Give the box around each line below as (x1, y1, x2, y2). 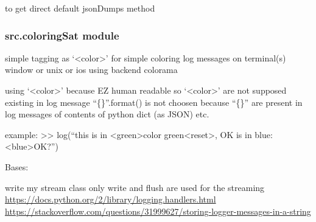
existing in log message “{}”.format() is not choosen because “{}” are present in (5, 95, 303, 108)
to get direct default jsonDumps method (5, 2, 155, 14)
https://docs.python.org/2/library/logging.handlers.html (5, 193, 216, 206)
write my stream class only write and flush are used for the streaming (5, 181, 265, 193)
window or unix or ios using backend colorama (5, 63, 178, 76)
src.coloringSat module (5, 27, 119, 43)
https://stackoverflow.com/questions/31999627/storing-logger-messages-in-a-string (5, 204, 311, 217)
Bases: (5, 160, 29, 173)
